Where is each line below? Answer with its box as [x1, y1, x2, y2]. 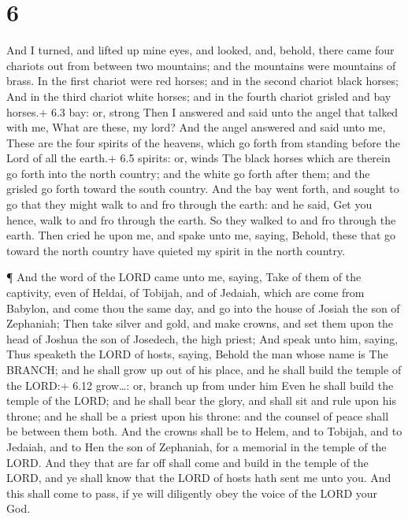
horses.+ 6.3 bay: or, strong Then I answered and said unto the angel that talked [6, 103, 399, 120]
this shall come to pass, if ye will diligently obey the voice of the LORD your [6, 484, 378, 501]
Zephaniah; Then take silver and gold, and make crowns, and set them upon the [6, 315, 394, 332]
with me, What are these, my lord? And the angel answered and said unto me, [6, 119, 386, 135]
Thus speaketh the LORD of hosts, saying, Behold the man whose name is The [6, 346, 388, 362]
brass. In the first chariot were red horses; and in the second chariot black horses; [6, 72, 399, 89]
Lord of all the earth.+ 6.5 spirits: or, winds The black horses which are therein [6, 150, 391, 166]
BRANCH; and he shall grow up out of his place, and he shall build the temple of [6, 361, 402, 377]
